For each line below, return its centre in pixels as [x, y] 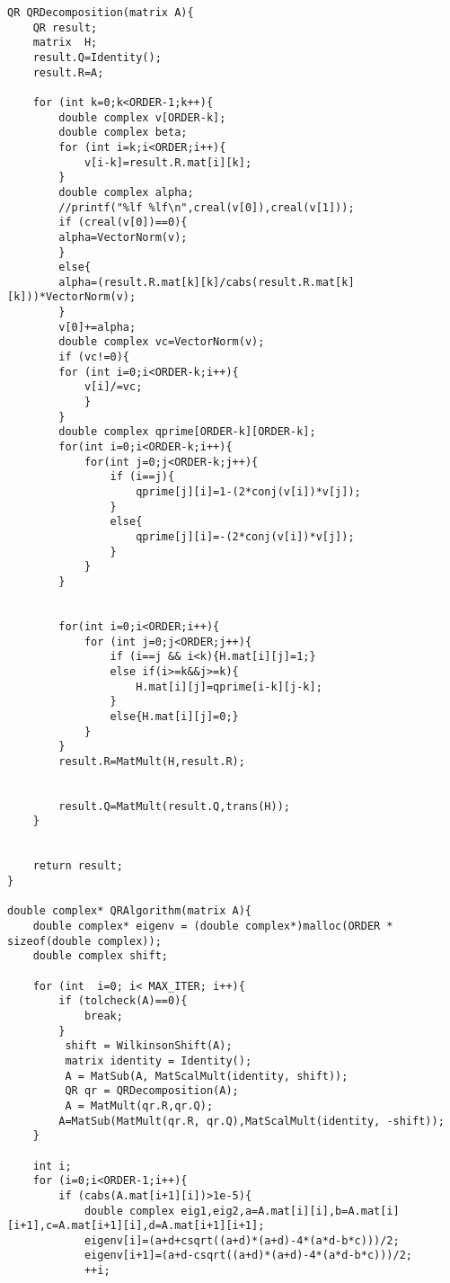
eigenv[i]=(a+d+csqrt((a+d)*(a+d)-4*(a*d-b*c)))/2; [242, 1240]
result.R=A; [68, 72]
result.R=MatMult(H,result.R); [152, 761]
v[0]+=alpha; [97, 327]
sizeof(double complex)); [84, 941]
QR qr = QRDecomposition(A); [152, 1091]
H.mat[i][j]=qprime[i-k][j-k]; [229, 686]
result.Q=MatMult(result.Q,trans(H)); [174, 806]
